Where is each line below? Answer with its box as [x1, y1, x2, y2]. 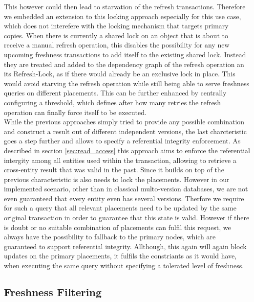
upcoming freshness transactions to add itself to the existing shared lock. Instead [4, 49, 246, 59]
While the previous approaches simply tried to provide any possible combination [4, 116, 245, 127]
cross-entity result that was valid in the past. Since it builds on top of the [4, 164, 224, 175]
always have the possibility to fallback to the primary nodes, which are [4, 232, 216, 242]
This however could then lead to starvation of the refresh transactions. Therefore [4, 1, 246, 11]
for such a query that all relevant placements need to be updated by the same [4, 203, 236, 213]
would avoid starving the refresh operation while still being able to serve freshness [4, 78, 250, 88]
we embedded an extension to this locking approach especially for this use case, [4, 11, 241, 21]
